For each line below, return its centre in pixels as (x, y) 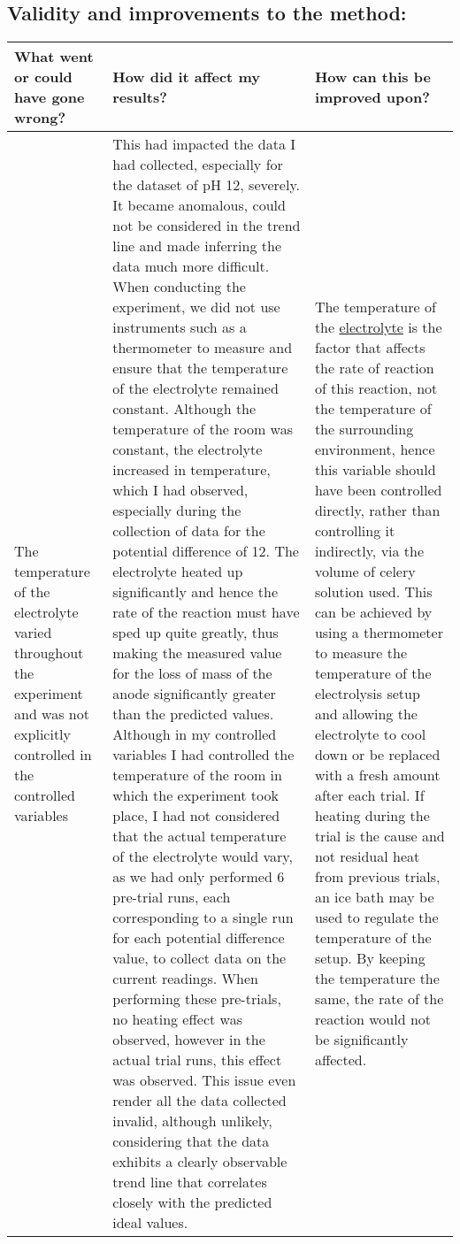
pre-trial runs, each (172, 897)
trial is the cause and (379, 836)
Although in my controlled (195, 734)
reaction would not (373, 1019)
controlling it (355, 531)
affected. (341, 1060)
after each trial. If (369, 795)
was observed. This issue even (204, 1080)
